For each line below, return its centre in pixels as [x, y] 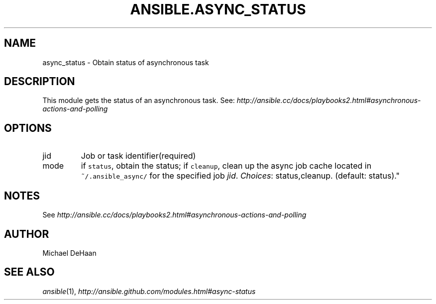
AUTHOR [27, 234]
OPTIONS [28, 128]
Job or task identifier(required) [138, 156]
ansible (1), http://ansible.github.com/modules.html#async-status [149, 291]
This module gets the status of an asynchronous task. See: [139, 101]
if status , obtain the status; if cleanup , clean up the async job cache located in [226, 166]
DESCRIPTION [40, 82]
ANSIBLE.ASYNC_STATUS [218, 9]
